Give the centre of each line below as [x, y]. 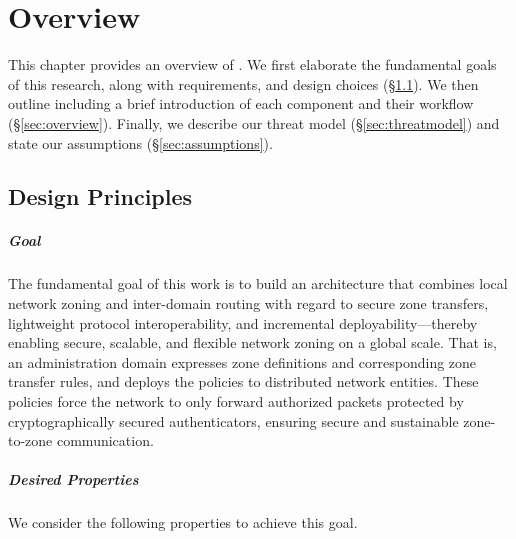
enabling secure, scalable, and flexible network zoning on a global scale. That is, [252, 342]
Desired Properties [73, 479]
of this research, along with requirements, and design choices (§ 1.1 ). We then [243, 83]
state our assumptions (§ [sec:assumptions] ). [140, 142]
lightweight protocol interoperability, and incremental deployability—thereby [243, 322]
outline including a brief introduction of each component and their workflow [241, 103]
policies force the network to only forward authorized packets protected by [236, 401]
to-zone [30, 440]
